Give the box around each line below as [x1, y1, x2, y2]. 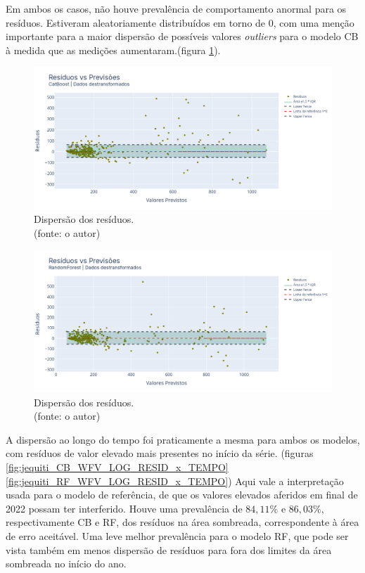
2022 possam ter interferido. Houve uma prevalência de [6, 501, 243, 515]
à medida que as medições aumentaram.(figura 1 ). [6, 42, 221, 57]
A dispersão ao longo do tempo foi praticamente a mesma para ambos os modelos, [6, 432, 360, 446]
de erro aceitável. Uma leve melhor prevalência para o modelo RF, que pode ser [6, 529, 349, 543]
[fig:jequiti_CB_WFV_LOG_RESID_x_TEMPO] [6, 460, 229, 475]
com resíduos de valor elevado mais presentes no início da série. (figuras [6, 446, 314, 461]
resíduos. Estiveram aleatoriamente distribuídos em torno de [6, 15, 266, 30]
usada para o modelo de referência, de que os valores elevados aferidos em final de [6, 487, 358, 502]
